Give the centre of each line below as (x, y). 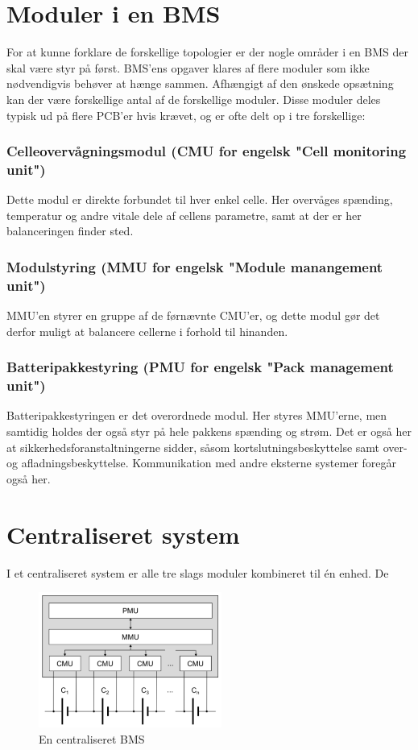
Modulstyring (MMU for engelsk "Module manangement (195, 266)
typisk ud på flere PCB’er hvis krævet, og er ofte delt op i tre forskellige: (186, 115)
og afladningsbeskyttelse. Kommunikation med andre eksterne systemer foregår (202, 463)
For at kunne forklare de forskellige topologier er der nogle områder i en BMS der (208, 52)
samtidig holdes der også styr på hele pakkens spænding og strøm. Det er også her (209, 431)
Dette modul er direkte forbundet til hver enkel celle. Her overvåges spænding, (200, 199)
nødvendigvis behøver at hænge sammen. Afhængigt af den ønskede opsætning (200, 83)
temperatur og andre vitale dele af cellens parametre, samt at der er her (184, 215)
